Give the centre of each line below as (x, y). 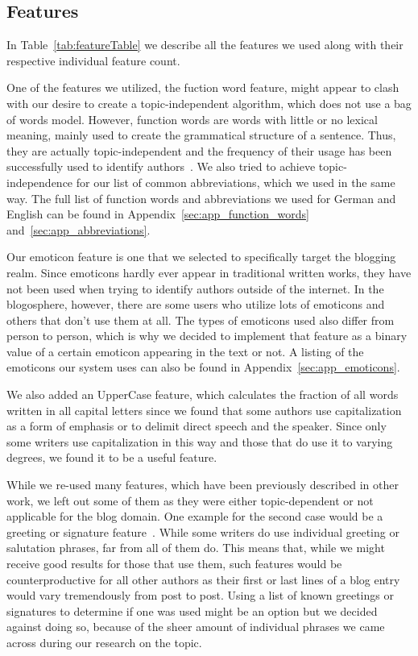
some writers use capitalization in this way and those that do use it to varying (200, 441)
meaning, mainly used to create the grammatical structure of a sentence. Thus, (201, 135)
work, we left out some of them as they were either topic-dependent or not (190, 500)
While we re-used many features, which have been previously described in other (203, 485)
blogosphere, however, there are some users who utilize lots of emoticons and (196, 304)
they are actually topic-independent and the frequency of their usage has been (199, 150)
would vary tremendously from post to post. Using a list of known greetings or (200, 595)
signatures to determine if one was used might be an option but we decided (192, 610)
